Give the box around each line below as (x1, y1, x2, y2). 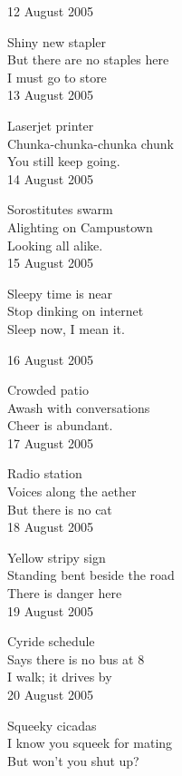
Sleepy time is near (7, 283, 112, 302)
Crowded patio (7, 380, 89, 399)
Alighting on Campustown (7, 217, 153, 236)
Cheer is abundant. (7, 416, 113, 435)
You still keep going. (7, 152, 120, 171)
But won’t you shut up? (7, 751, 139, 770)
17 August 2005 (7, 433, 93, 452)
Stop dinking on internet (7, 301, 144, 320)
